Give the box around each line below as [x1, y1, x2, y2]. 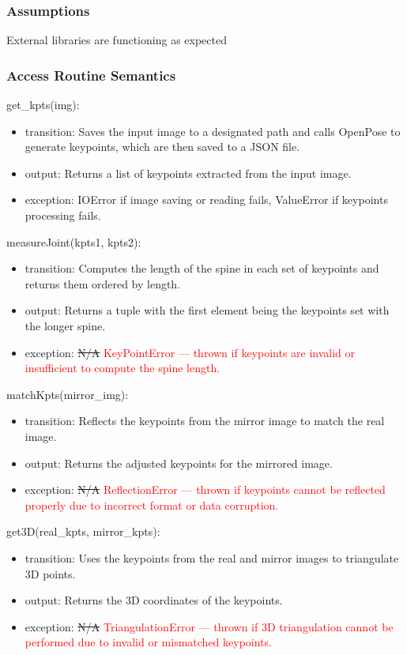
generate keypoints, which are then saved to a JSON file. [24, 138, 300, 155]
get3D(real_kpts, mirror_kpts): [6, 523, 160, 540]
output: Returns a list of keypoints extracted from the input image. [24, 164, 352, 181]
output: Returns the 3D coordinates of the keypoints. [24, 592, 283, 608]
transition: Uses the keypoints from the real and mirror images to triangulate [24, 549, 399, 566]
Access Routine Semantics [6, 65, 176, 85]
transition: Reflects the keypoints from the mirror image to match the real [24, 412, 385, 429]
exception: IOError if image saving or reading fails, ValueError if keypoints [24, 191, 388, 208]
